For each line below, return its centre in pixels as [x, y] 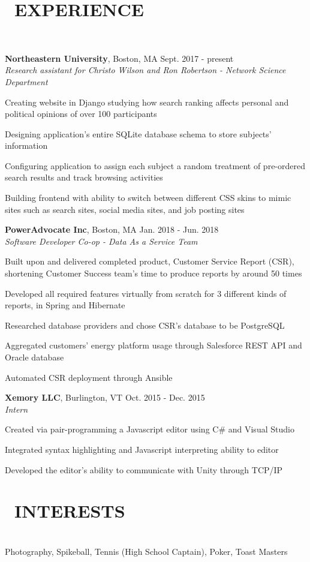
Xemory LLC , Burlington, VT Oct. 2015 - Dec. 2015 [105, 397]
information [26, 145]
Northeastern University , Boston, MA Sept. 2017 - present [119, 58]
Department [26, 81]
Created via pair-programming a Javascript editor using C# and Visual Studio [150, 429]
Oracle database [34, 357]
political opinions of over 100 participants [81, 114]
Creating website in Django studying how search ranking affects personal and [147, 102]
